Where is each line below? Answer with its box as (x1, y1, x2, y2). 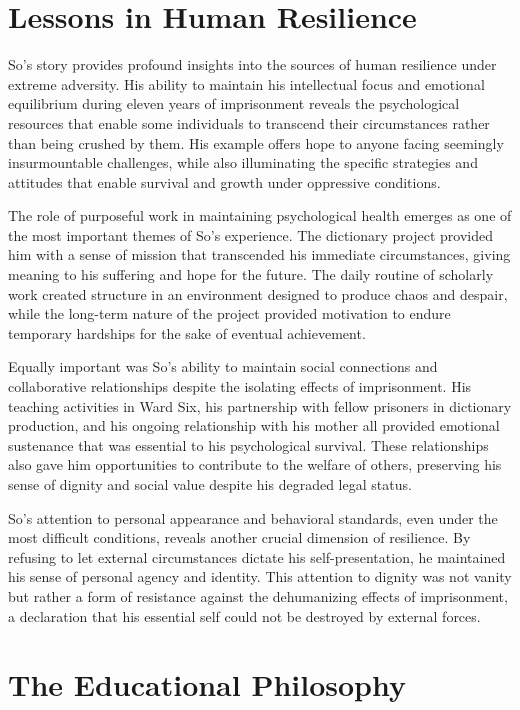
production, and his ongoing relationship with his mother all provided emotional (8, 415, 500, 436)
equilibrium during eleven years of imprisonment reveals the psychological (8, 93, 460, 114)
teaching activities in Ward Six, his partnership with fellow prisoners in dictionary (8, 395, 512, 416)
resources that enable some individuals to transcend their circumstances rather (8, 112, 490, 133)
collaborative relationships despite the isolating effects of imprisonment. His (8, 376, 472, 397)
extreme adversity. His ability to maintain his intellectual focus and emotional (8, 73, 485, 94)
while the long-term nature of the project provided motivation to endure (8, 303, 451, 324)
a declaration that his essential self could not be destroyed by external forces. (8, 605, 481, 626)
